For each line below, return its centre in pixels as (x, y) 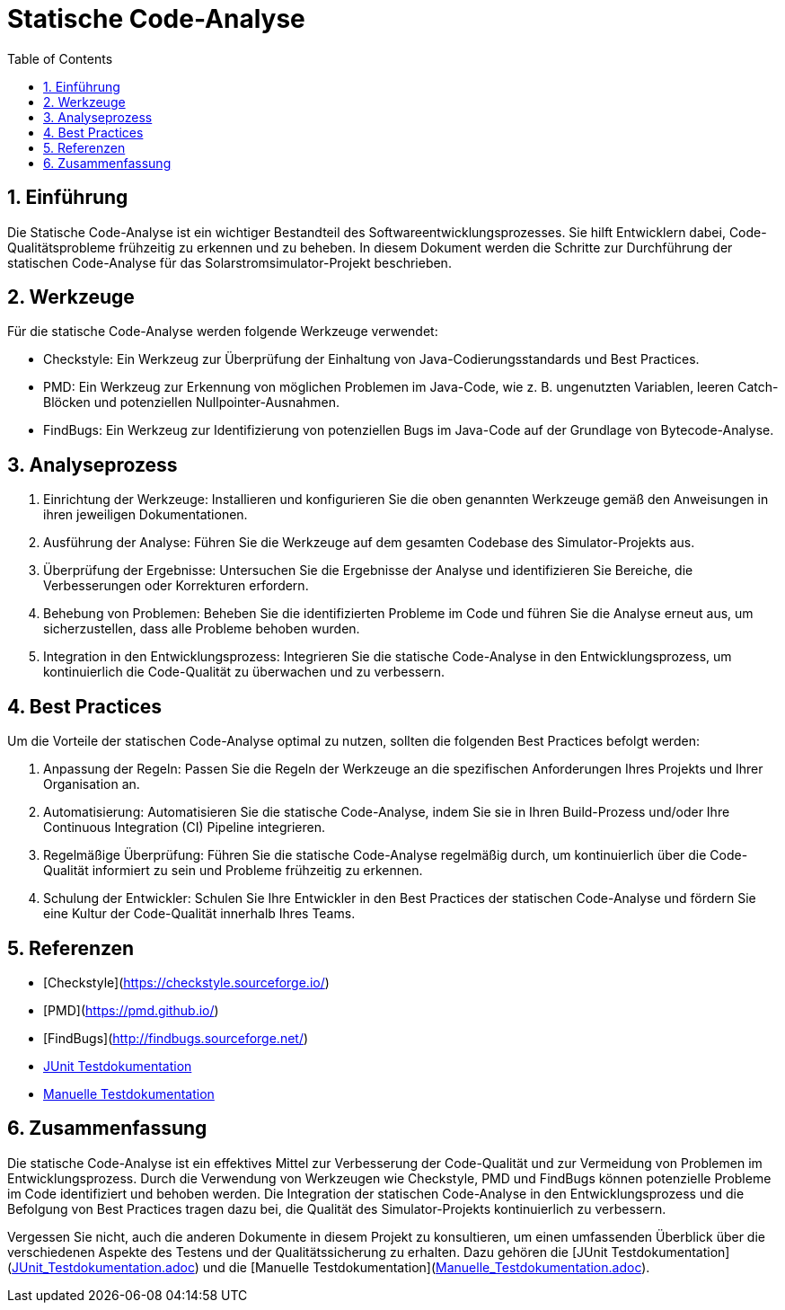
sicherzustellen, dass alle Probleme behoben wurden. (202, 629)
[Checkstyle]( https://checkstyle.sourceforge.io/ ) (186, 982)
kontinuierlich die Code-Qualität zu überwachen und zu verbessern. (244, 672)
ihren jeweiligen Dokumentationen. (146, 515)
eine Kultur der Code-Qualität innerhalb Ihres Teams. (199, 914)
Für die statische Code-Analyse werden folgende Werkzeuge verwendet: (223, 332)
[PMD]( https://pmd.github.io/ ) (131, 1010)
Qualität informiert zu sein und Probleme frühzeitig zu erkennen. (233, 871)
